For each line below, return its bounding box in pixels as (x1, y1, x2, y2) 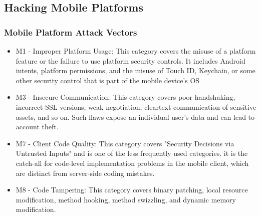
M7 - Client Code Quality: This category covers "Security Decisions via (16, 138, 234, 148)
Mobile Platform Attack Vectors (4, 26, 137, 38)
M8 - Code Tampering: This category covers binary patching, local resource (16, 184, 248, 195)
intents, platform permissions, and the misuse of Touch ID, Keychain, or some (16, 65, 255, 76)
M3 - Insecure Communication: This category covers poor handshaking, (16, 92, 235, 102)
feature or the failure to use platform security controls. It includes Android (16, 55, 245, 66)
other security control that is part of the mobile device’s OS (16, 75, 200, 85)
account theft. (16, 121, 59, 132)
